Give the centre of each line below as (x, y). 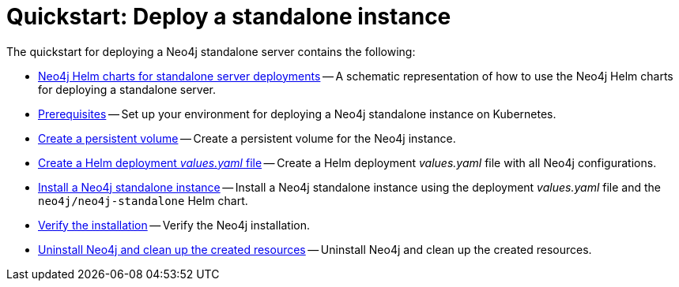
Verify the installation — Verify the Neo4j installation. (174, 225)
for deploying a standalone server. (127, 89)
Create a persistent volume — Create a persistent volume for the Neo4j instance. (247, 138)
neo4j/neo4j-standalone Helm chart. (143, 200)
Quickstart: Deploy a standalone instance (229, 17)
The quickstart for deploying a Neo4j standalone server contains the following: (211, 51)
